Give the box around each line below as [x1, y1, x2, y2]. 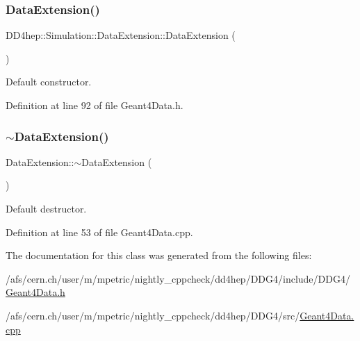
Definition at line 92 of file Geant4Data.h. [6, 98, 183, 112]
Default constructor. [6, 74, 92, 89]
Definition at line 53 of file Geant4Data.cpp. [6, 224, 193, 239]
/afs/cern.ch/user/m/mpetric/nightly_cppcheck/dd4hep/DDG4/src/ [6, 308, 300, 322]
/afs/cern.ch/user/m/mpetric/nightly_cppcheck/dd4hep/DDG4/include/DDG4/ [6, 271, 350, 285]
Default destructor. [6, 201, 87, 215]
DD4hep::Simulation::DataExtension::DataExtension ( [6, 28, 236, 42]
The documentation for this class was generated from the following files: [6, 248, 312, 263]
